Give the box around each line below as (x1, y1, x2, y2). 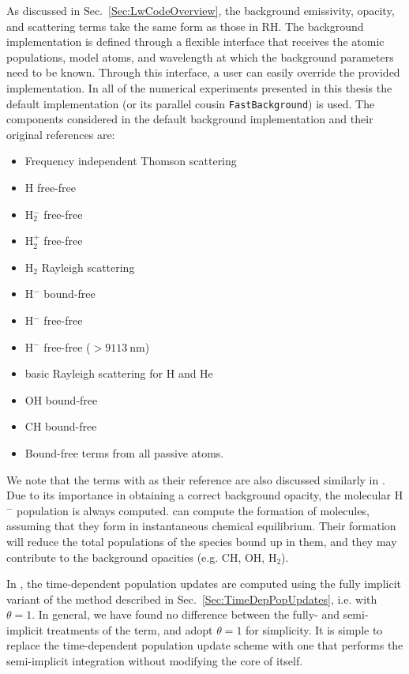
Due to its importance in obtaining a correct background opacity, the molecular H (6, 487, 403, 503)
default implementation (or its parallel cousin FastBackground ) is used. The (6, 95, 375, 111)
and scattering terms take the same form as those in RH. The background (6, 17, 364, 34)
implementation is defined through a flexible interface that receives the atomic (6, 33, 385, 50)
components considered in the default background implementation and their (6, 111, 373, 127)
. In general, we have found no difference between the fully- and (32, 606, 340, 623)
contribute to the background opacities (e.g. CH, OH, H (6, 548, 277, 565)
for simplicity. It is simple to (246, 621, 383, 638)
